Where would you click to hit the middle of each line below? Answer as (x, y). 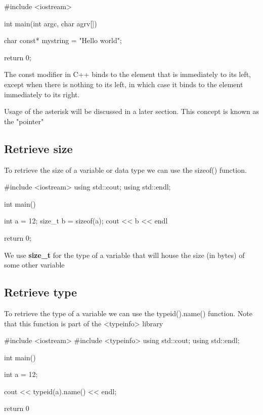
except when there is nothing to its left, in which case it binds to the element (124, 84)
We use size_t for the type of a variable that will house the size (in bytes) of (124, 255)
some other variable (34, 265)
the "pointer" (24, 121)
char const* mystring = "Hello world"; (63, 40)
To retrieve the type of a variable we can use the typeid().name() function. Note (128, 313)
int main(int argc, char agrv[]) (51, 23)
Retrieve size (38, 148)
